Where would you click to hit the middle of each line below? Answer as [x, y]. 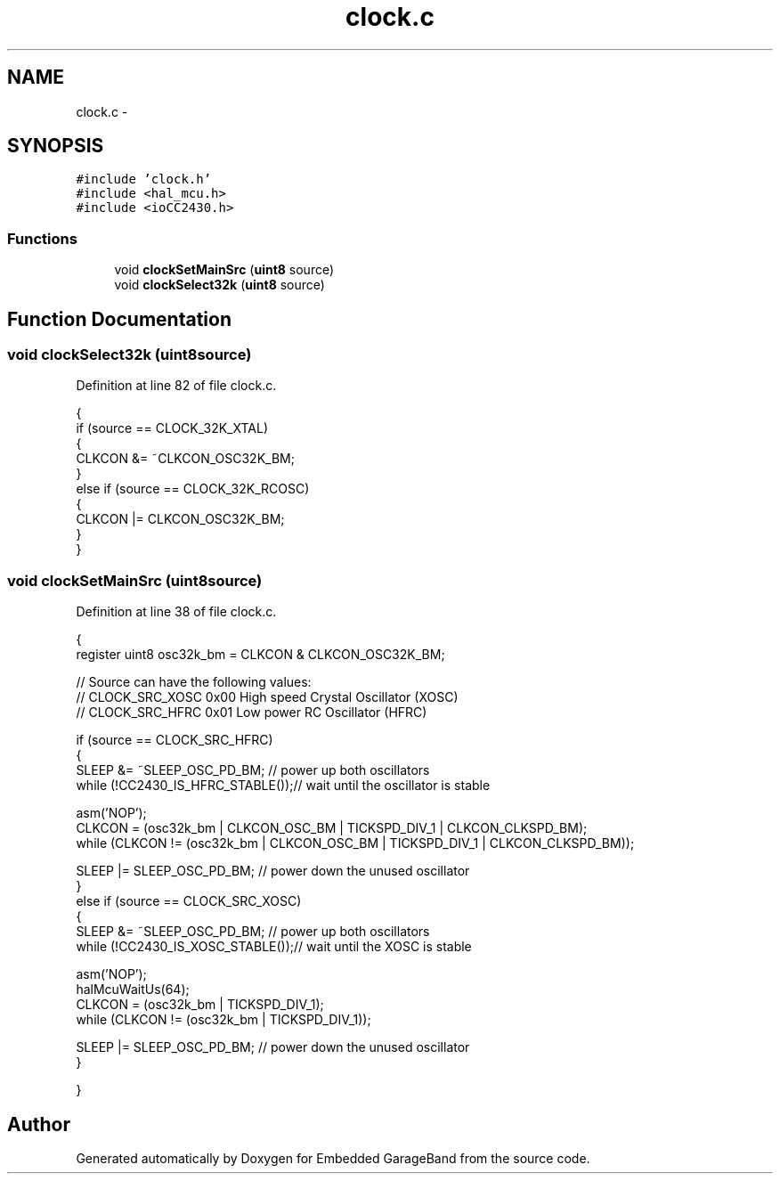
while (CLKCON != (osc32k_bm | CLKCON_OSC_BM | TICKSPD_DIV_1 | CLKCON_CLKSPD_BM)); [355, 843]
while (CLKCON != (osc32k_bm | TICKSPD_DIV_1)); [223, 1020]
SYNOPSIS [56, 146]
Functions [42, 238]
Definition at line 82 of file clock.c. [176, 386]
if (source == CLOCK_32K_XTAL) [172, 428]
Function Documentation [119, 319]
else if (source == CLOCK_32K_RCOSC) [193, 489]
